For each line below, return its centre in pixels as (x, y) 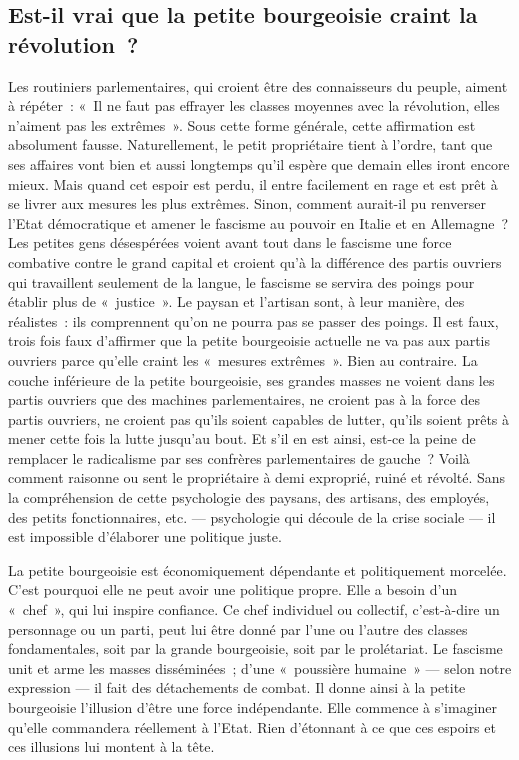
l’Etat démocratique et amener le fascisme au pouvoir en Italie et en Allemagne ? (258, 222)
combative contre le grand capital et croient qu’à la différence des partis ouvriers (255, 261)
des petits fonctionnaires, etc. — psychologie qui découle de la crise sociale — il (252, 516)
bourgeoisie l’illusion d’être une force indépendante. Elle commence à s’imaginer (253, 707)
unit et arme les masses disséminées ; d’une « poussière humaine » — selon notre (260, 667)
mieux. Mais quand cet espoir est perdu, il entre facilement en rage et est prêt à (253, 183)
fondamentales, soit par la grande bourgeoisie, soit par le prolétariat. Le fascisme (255, 648)
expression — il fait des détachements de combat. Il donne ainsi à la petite (237, 687)
